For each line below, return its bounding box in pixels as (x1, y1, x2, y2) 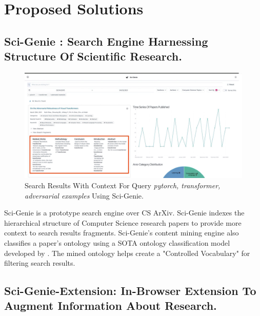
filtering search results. (4, 258, 75, 268)
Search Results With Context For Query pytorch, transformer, (25, 180, 221, 190)
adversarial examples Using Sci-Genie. (25, 190, 144, 201)
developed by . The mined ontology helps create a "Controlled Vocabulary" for (4, 247, 250, 258)
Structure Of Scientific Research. (4, 48, 182, 64)
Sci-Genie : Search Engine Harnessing (4, 33, 208, 49)
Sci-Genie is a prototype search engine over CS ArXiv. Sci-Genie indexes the (4, 207, 245, 218)
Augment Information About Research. (4, 298, 217, 313)
